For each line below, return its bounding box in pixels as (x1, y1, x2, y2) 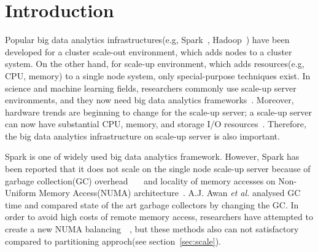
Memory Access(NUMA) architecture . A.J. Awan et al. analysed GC (39, 186, 301, 199)
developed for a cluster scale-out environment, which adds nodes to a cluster (5, 45, 292, 58)
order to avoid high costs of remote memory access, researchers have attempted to (5, 210, 313, 223)
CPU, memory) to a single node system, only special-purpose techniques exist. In (5, 69, 311, 82)
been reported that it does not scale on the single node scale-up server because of (5, 162, 311, 175)
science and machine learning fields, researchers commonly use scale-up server (5, 81, 297, 94)
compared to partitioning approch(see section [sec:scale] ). (5, 234, 221, 247)
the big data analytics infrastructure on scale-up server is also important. (5, 129, 280, 142)
